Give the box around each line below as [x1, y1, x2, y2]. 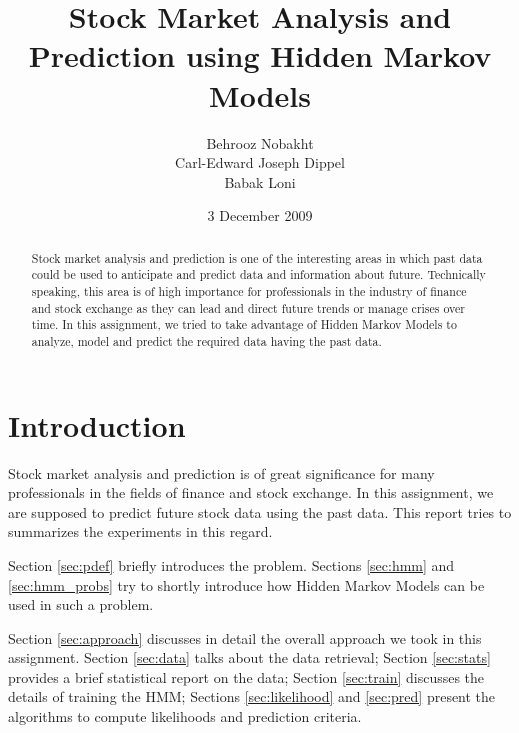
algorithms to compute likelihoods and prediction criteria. [8, 706, 362, 727]
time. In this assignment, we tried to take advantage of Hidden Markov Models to [31, 316, 457, 333]
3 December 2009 [207, 205, 313, 226]
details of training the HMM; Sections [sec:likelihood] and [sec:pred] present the [8, 686, 496, 707]
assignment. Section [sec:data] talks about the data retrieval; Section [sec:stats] [8, 647, 491, 668]
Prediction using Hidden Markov [28, 35, 492, 76]
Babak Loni [224, 171, 296, 192]
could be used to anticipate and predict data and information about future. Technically [31, 266, 486, 283]
